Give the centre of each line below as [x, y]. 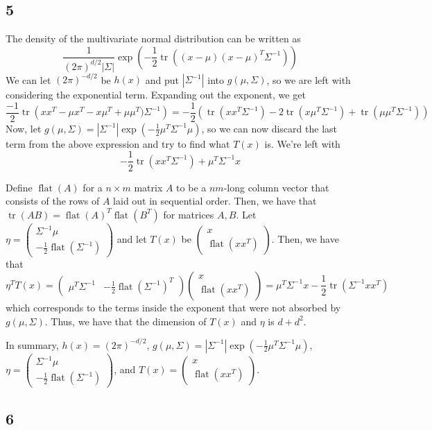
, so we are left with [309, 79]
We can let [28, 79]
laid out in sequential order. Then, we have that [215, 201]
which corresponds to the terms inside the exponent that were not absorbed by [173, 307]
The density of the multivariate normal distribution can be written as [153, 38]
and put [162, 79]
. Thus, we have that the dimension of [126, 321]
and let [132, 239]
